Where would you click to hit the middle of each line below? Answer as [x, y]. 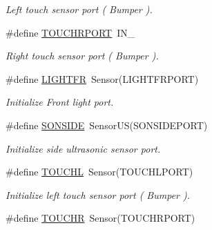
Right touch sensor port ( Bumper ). [82, 56]
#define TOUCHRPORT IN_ [70, 32]
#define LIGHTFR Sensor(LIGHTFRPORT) [102, 78]
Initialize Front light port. [60, 102]
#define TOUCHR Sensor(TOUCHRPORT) [100, 218]
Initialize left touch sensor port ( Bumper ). [98, 194]
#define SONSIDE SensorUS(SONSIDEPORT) [107, 125]
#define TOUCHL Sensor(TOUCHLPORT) [99, 172]
